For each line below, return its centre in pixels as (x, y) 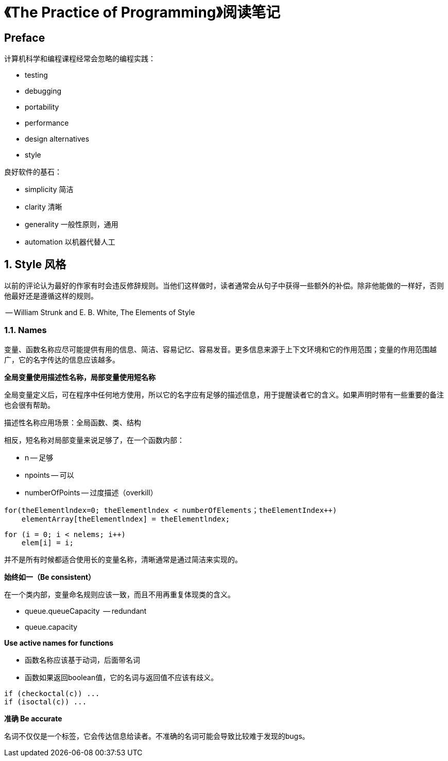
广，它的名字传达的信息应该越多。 (62, 359)
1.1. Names (25, 330)
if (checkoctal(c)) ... (52, 693)
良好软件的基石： (33, 172)
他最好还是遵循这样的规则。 (51, 296)
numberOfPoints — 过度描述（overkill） (91, 492)
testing (36, 75)
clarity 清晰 (44, 207)
